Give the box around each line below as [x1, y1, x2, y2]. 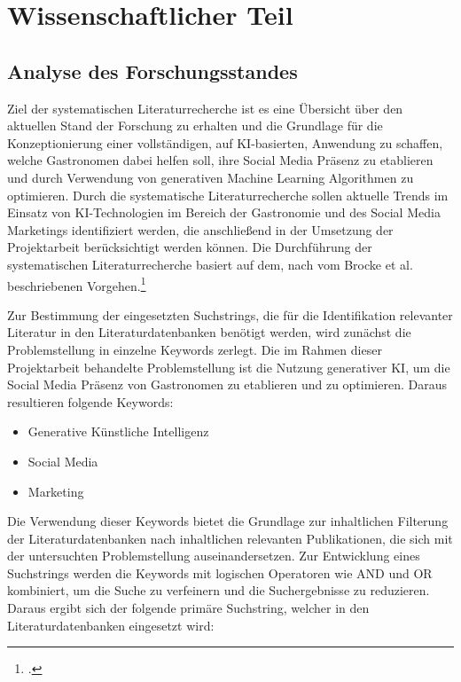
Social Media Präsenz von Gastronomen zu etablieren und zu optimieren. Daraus [7, 375, 447, 394]
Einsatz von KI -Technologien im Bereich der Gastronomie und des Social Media [7, 203, 441, 222]
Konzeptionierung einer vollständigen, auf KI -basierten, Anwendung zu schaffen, [7, 133, 443, 152]
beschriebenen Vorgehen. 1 [7, 273, 146, 294]
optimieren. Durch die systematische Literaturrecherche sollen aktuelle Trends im [7, 185, 449, 204]
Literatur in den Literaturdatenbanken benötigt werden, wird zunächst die [7, 323, 411, 341]
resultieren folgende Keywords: [7, 392, 174, 411]
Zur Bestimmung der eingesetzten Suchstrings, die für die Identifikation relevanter [7, 305, 453, 324]
